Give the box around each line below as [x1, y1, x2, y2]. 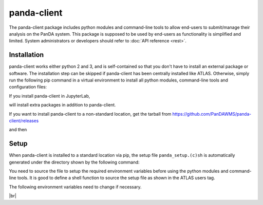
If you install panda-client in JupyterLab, [9, 93, 90, 99]
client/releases [9, 118, 39, 123]
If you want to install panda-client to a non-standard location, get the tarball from [9, 111, 171, 117]
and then [9, 127, 27, 133]
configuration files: [9, 84, 47, 90]
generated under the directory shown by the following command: [9, 159, 140, 165]
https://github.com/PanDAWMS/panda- [172, 111, 252, 117]
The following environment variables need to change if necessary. [9, 184, 142, 190]
